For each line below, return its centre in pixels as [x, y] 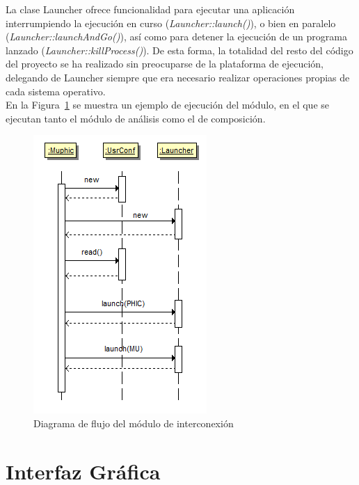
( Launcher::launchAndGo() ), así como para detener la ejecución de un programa [176, 37]
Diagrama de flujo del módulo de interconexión [134, 423]
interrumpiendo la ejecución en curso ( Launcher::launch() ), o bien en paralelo [171, 23]
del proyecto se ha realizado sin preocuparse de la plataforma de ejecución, [165, 64]
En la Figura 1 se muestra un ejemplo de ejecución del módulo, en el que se [167, 105]
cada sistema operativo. [56, 91]
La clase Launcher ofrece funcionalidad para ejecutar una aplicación [150, 9]
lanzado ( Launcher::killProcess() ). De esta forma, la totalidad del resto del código [179, 50]
